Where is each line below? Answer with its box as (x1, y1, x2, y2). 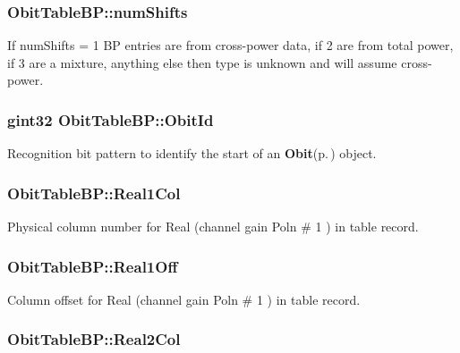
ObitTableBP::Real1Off (7, 255, 178, 277)
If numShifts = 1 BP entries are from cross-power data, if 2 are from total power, (7, 36, 454, 55)
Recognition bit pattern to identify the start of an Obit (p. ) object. (7, 144, 377, 163)
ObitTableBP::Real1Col (7, 181, 181, 204)
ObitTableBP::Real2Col (7, 328, 181, 350)
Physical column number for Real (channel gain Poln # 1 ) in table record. (7, 217, 419, 236)
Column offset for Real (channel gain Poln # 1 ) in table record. (7, 290, 361, 308)
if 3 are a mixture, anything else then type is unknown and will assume (7, 53, 397, 71)
